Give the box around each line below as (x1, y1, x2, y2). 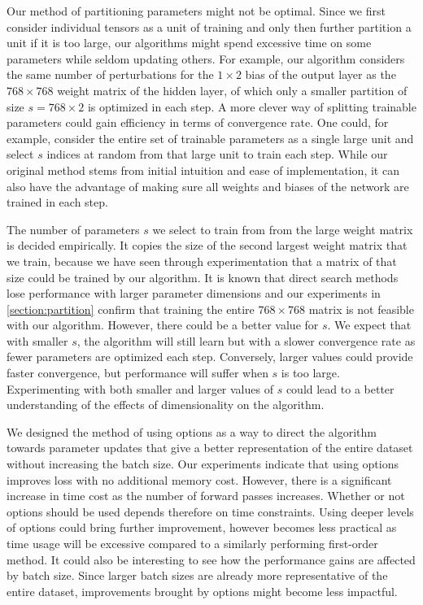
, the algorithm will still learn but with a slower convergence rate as (76, 332, 416, 349)
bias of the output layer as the (245, 66, 396, 83)
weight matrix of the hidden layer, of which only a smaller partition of (57, 81, 408, 98)
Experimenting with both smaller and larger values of (7, 380, 273, 397)
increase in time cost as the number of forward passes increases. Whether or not (7, 487, 405, 504)
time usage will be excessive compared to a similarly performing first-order (7, 535, 378, 551)
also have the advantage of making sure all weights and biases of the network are (7, 177, 409, 194)
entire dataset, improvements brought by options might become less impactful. (7, 582, 398, 599)
